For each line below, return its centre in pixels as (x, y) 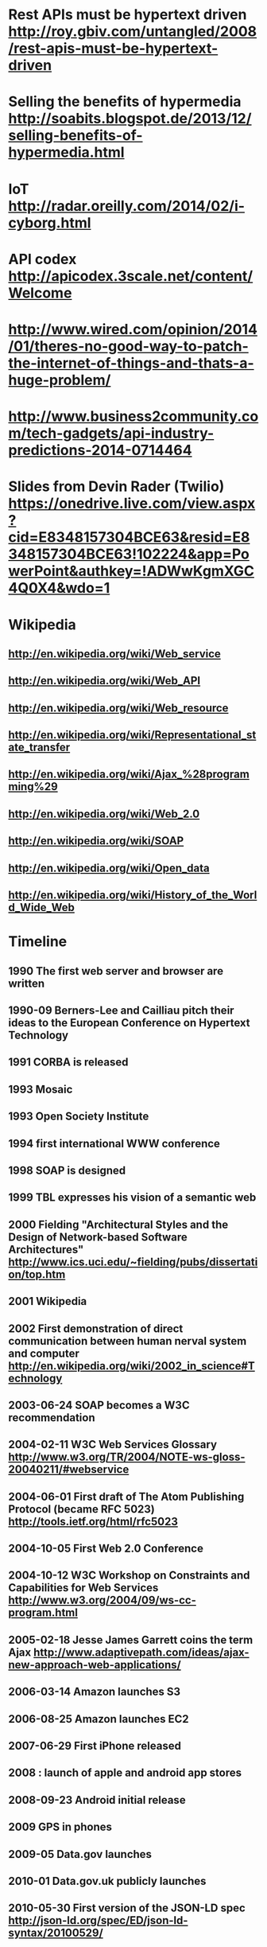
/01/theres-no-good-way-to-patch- (128, 346)
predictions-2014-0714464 (100, 450)
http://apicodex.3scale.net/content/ (131, 276)
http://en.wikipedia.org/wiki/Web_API (104, 681)
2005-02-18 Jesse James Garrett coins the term (131, 1639)
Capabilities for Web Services (83, 1588)
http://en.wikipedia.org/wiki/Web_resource (118, 708)
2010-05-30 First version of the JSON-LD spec (127, 1908)
